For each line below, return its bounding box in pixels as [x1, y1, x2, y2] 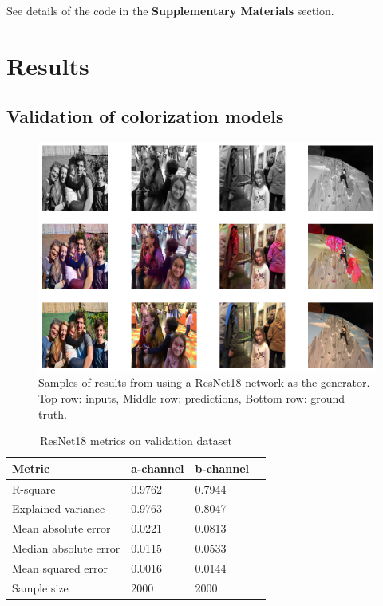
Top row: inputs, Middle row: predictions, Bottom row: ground [38, 389, 345, 406]
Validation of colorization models [6, 104, 284, 128]
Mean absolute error [12, 520, 111, 537]
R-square [12, 480, 56, 497]
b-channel [195, 459, 250, 476]
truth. [38, 405, 67, 422]
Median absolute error [12, 540, 120, 557]
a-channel [131, 459, 184, 476]
